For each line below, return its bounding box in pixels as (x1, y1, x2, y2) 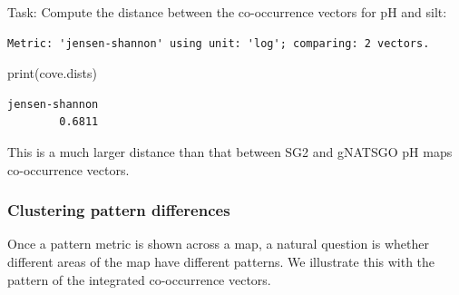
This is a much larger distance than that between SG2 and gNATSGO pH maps (7, 142, 453, 161)
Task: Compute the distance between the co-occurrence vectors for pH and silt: (7, 3, 447, 21)
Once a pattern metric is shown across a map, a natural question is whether (7, 234, 429, 253)
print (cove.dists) (7, 64, 97, 83)
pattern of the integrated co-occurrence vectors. (7, 270, 271, 289)
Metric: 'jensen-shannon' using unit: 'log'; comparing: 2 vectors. (7, 36, 430, 50)
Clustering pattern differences (7, 199, 230, 221)
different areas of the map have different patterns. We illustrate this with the (7, 251, 435, 270)
